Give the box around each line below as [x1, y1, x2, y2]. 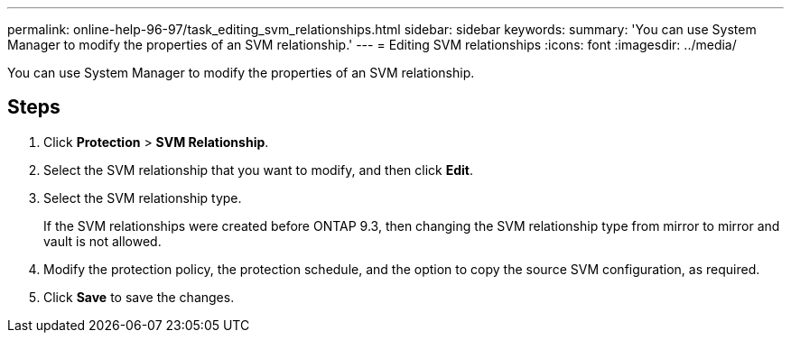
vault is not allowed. [43, 233, 162, 249]
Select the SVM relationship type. [43, 189, 242, 206]
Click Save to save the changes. [43, 289, 235, 305]
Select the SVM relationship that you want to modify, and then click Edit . [43, 161, 473, 178]
